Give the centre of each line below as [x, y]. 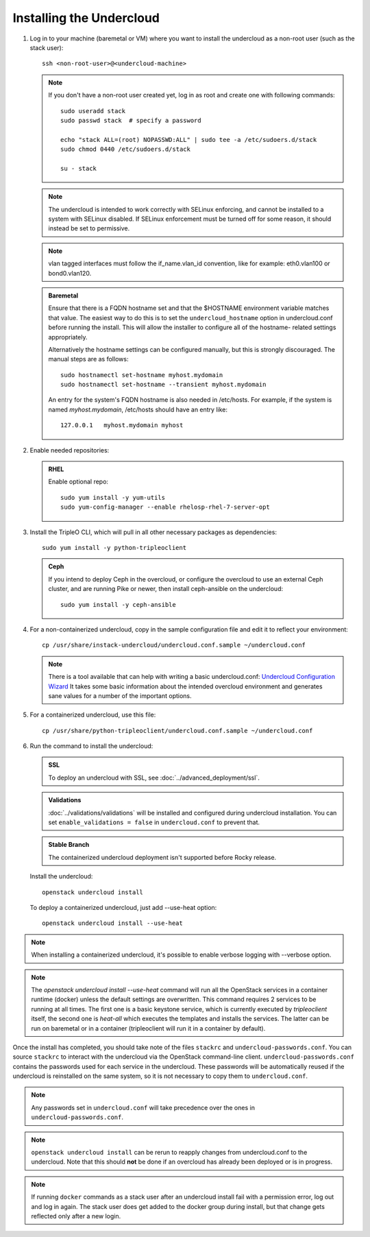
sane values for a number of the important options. [120, 695]
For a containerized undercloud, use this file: [93, 715]
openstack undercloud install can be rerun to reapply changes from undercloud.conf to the [169, 1153]
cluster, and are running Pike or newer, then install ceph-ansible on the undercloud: [166, 589]
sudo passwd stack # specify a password [131, 120]
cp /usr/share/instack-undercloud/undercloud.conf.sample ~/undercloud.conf [174, 645]
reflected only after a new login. [76, 1216]
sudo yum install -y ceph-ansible [118, 604]
